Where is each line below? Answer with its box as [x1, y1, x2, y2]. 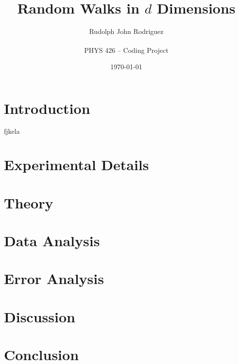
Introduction [4, 98, 90, 118]
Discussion [4, 306, 75, 326]
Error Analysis [4, 269, 104, 288]
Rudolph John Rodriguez [89, 26, 164, 36]
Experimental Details [4, 155, 149, 174]
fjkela [4, 126, 20, 136]
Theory [4, 192, 53, 212]
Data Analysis [4, 230, 100, 250]
